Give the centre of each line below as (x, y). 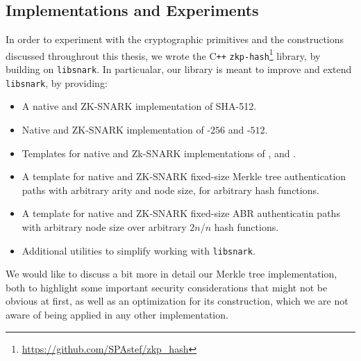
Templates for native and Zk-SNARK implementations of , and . (159, 153)
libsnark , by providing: (57, 82)
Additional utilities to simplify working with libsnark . (138, 250)
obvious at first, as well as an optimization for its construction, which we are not (177, 301)
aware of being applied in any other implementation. (117, 315)
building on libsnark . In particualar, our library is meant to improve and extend (179, 69)
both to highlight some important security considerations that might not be (167, 287)
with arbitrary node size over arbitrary (104, 226)
